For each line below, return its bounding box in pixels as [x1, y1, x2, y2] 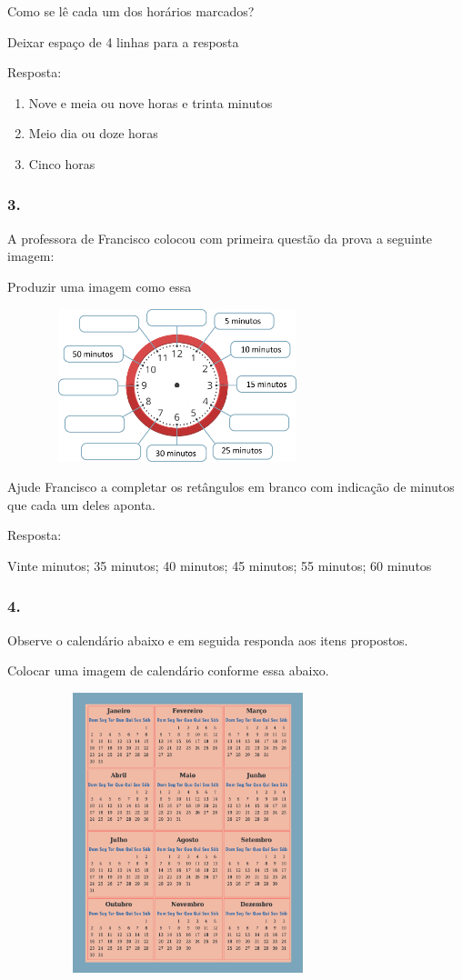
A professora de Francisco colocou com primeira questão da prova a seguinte [7, 228, 433, 247]
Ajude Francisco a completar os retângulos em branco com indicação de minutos [7, 477, 455, 496]
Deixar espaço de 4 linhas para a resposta [7, 32, 239, 51]
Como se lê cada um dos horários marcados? [7, 2, 255, 20]
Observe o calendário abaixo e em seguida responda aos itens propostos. [7, 630, 408, 649]
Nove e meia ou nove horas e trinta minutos [28, 93, 273, 112]
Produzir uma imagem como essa [7, 276, 192, 295]
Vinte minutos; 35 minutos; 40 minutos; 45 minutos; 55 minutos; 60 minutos [7, 555, 432, 575]
